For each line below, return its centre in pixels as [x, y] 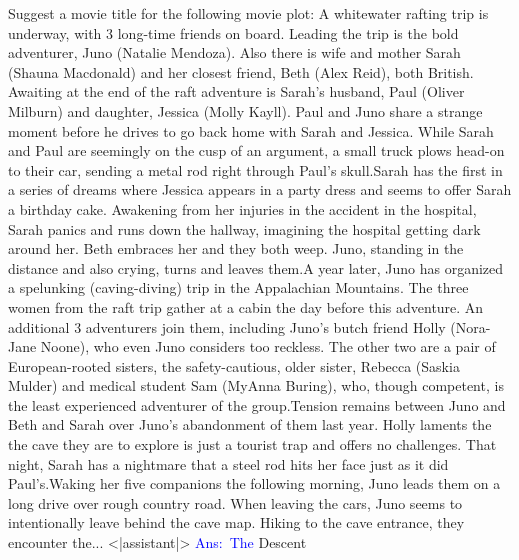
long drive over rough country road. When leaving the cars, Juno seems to [235, 502]
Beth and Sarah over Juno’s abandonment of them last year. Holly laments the [250, 424]
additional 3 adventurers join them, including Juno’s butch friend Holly [227, 326]
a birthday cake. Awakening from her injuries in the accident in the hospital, [242, 208]
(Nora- [470, 326]
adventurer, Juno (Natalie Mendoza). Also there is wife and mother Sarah [234, 52]
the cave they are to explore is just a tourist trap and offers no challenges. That [252, 444]
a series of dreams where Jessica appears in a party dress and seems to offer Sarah [260, 189]
